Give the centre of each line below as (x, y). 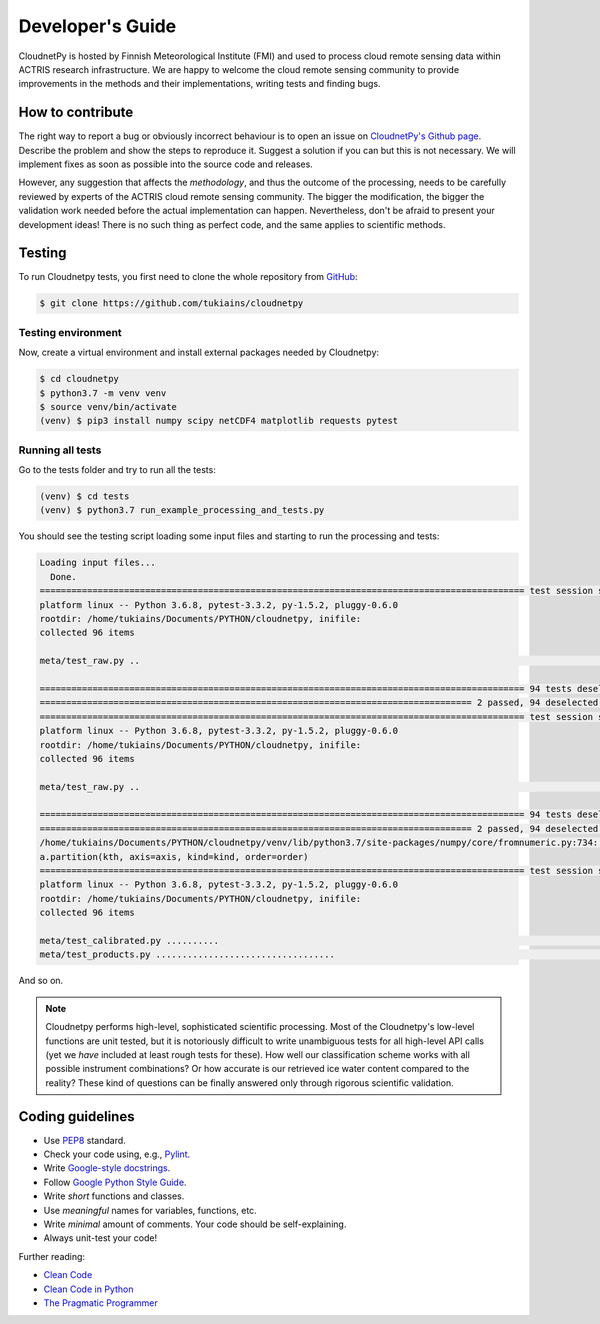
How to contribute (76, 112)
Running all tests (60, 450)
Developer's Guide (97, 26)
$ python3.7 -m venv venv (103, 393)
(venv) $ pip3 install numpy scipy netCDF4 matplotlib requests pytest (219, 421)
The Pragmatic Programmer (101, 1302)
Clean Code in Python (88, 1289)
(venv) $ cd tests (84, 496)
